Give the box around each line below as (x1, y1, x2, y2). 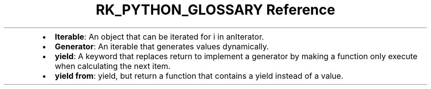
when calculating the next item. (55, 61, 171, 71)
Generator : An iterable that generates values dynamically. (55, 41, 269, 51)
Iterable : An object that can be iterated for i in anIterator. (55, 31, 264, 42)
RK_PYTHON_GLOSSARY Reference (95, 1, 336, 18)
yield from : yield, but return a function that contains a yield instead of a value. (55, 70, 343, 81)
